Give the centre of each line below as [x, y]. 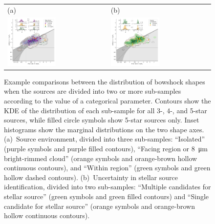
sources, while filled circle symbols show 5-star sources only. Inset [102, 120]
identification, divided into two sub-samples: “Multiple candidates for [107, 187]
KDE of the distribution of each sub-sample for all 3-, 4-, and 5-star [106, 110]
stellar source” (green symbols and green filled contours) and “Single [107, 196]
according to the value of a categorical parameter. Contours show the [107, 101]
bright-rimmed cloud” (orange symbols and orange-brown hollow [101, 158]
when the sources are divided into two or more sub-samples [93, 91]
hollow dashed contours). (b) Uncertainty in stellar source [91, 177]
